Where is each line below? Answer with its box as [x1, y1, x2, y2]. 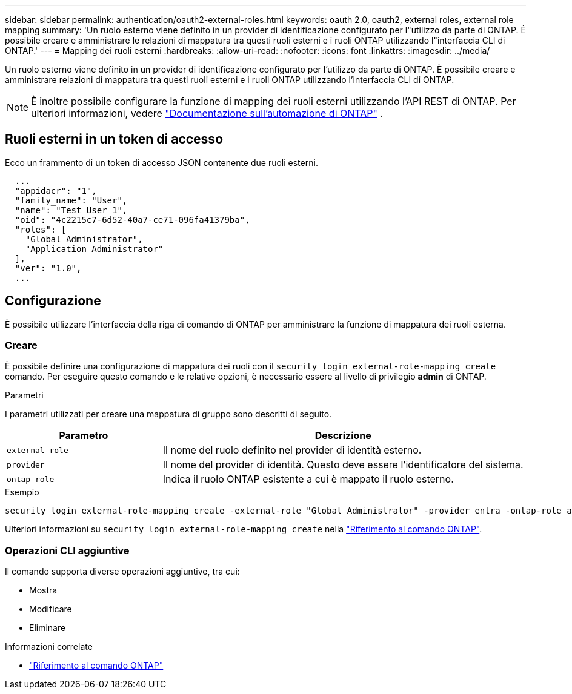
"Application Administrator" [25, 243, 164, 254]
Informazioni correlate [5, 641, 93, 652]
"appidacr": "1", [15, 185, 97, 196]
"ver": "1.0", [15, 263, 82, 273]
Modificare [29, 604, 72, 615]
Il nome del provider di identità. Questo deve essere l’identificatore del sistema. [162, 458, 524, 471]
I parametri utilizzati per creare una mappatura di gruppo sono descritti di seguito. [5, 409, 332, 420]
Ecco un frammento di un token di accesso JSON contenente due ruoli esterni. [5, 157, 318, 168]
